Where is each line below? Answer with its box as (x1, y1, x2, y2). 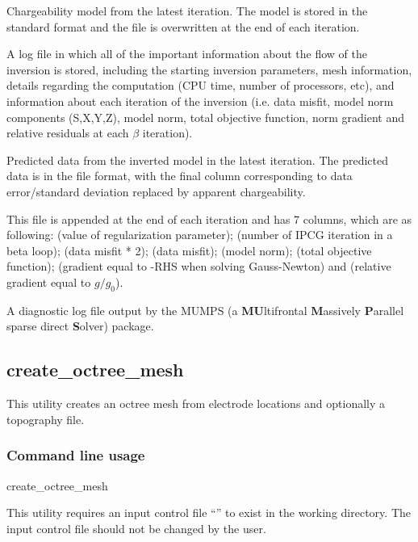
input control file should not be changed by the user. (6, 519, 266, 536)
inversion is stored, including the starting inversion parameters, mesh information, (6, 61, 412, 78)
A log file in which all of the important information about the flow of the (6, 45, 367, 62)
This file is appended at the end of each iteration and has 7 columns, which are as (6, 210, 412, 227)
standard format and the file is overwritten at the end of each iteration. (6, 18, 360, 35)
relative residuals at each (6, 124, 129, 141)
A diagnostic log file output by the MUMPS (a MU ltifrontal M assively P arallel (6, 301, 404, 318)
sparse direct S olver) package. (6, 317, 154, 334)
